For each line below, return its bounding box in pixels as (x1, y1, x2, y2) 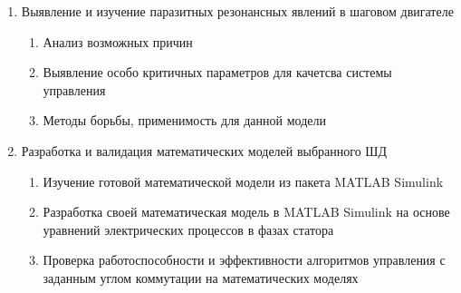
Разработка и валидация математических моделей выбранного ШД (21, 141, 388, 160)
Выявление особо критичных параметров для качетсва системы (43, 63, 392, 82)
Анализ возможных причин (43, 32, 193, 51)
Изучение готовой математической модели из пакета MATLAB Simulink (43, 171, 444, 190)
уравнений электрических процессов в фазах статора (43, 220, 334, 239)
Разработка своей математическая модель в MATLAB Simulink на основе (43, 202, 450, 221)
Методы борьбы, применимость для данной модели (43, 111, 326, 130)
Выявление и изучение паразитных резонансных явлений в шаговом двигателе (21, 2, 454, 20)
